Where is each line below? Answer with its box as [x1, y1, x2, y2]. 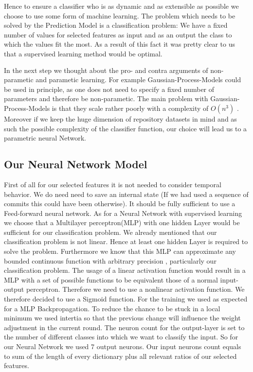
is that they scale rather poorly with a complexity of [52, 103, 209, 113]
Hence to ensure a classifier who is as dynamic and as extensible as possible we [4, 1, 239, 11]
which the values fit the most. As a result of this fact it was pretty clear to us [4, 39, 235, 49]
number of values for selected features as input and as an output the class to [4, 29, 232, 39]
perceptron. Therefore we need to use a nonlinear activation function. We [26, 284, 245, 294]
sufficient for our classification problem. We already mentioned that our [4, 227, 217, 237]
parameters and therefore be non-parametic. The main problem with [4, 93, 208, 104]
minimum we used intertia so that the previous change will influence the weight [4, 313, 241, 323]
